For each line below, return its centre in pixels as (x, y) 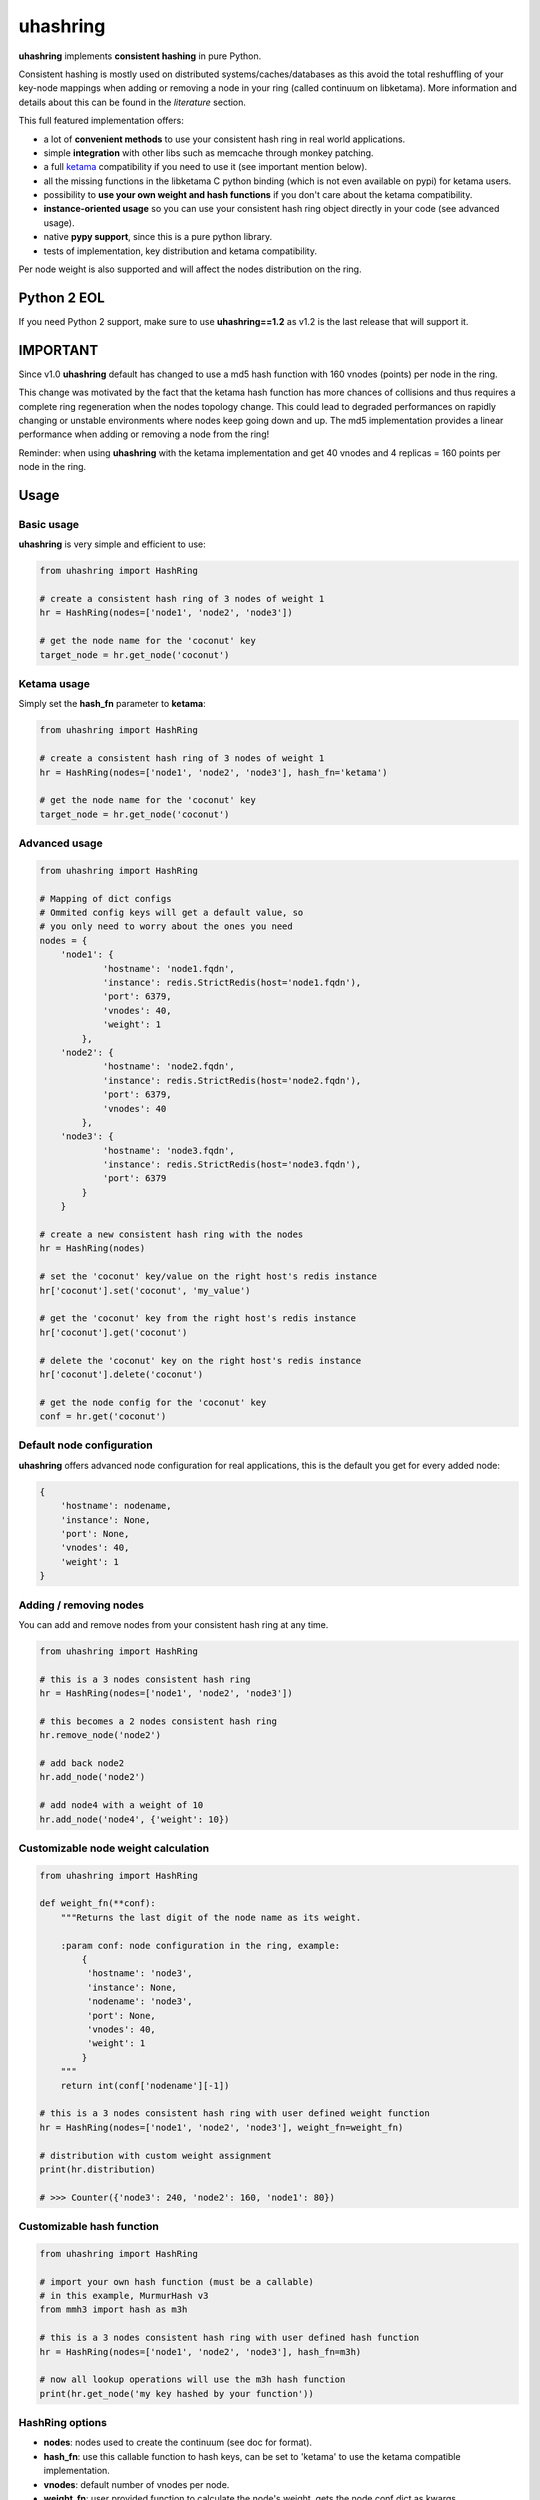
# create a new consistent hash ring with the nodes (171, 1234)
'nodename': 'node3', (140, 2001)
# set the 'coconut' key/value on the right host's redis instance (208, 1276)
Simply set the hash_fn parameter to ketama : (112, 704)
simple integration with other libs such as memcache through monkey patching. (208, 152)
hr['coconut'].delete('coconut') (121, 1374)
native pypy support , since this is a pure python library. (158, 237)
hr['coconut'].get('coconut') (113, 1332)
